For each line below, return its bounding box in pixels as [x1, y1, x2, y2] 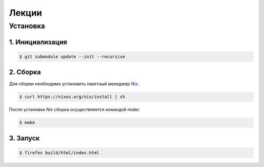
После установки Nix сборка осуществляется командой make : [9, 107, 140, 113]
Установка [9, 22, 45, 30]
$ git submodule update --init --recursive [19, 54, 126, 59]
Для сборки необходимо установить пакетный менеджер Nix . [9, 81, 139, 87]
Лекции [9, 7, 43, 18]
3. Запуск [9, 134, 40, 142]
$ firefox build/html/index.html [19, 150, 100, 155]
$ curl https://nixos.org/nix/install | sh [19, 94, 126, 100]
